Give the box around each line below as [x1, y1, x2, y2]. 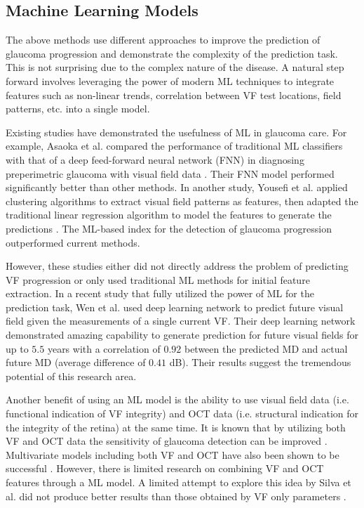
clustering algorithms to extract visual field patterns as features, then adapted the [6, 193, 358, 208]
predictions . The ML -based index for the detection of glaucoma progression [6, 221, 332, 235]
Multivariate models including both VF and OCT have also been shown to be [6, 447, 339, 462]
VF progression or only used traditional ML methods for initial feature [6, 272, 310, 287]
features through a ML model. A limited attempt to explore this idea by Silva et [6, 475, 351, 490]
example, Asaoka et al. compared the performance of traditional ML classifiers [6, 138, 343, 153]
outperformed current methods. [6, 235, 140, 249]
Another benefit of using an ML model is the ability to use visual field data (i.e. [6, 392, 349, 407]
